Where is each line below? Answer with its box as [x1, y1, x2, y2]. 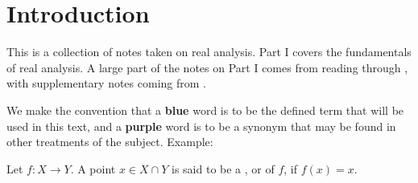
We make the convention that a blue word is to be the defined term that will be [6, 101, 404, 118]
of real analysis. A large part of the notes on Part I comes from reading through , [6, 59, 408, 75]
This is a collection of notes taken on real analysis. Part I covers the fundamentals [6, 43, 412, 60]
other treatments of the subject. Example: [6, 133, 213, 150]
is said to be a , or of [172, 160, 275, 177]
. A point [70, 160, 116, 177]
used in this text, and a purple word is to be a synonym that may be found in [6, 117, 396, 134]
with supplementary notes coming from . [6, 75, 206, 91]
